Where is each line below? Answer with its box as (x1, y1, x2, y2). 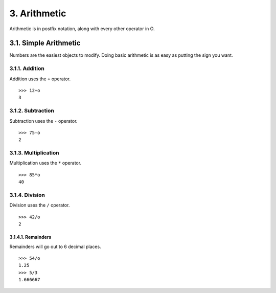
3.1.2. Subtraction (9, 107, 55, 115)
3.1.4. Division (9, 191, 45, 198)
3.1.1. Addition (9, 65, 44, 72)
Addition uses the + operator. (9, 76, 71, 82)
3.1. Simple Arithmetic (9, 39, 81, 48)
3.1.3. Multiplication (9, 149, 60, 156)
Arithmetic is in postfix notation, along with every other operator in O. (9, 26, 155, 32)
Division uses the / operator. (9, 202, 70, 208)
